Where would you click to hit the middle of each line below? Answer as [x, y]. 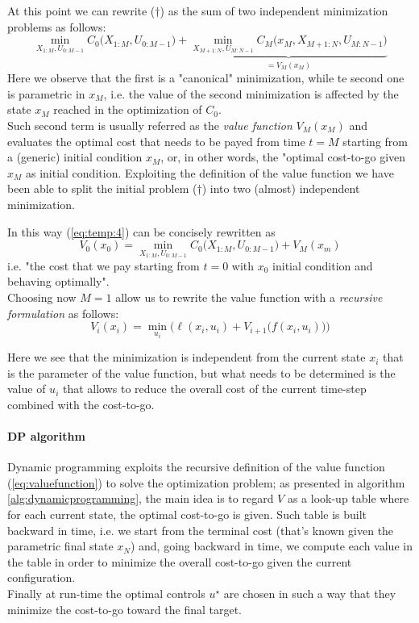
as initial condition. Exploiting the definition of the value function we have [209, 172]
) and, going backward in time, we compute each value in [271, 546]
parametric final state [60, 546]
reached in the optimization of [128, 109]
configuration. [41, 577]
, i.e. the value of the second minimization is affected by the [251, 93]
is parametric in [46, 93]
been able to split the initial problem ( [102, 188]
